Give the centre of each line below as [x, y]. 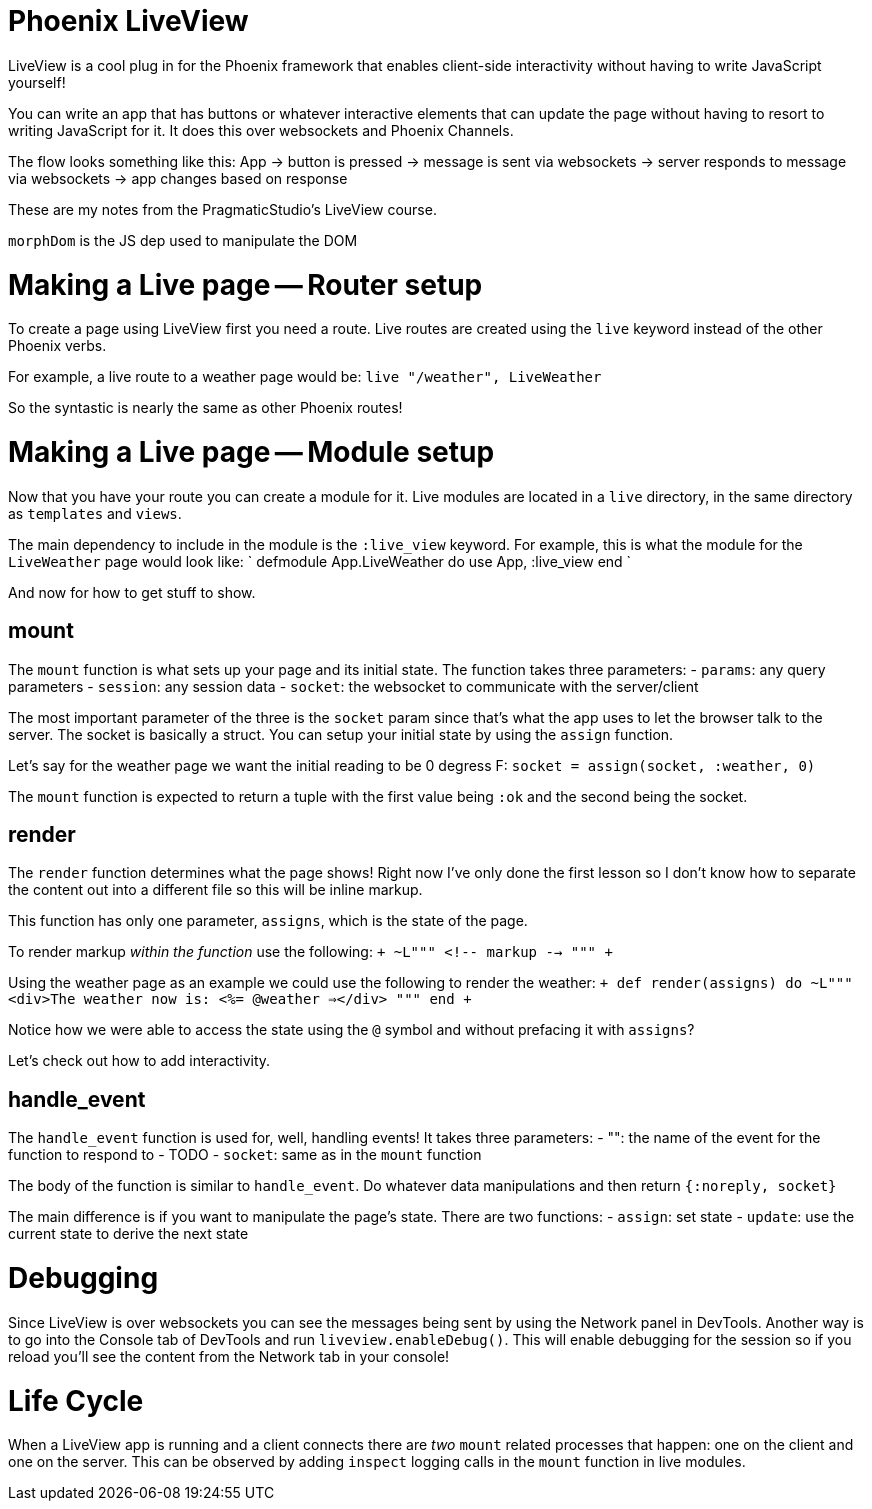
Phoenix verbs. [57, 346]
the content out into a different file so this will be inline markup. [215, 890]
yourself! [37, 82]
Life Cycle [76, 1400]
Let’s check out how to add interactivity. [139, 1061]
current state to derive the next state [128, 1234]
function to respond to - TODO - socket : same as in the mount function [245, 1155]
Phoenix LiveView [128, 21]
